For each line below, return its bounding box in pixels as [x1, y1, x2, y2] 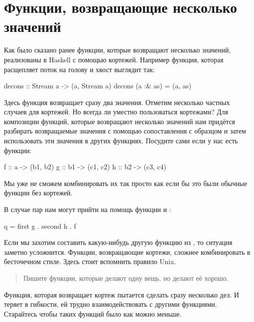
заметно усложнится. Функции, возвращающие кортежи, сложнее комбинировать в [4, 246, 251, 257]
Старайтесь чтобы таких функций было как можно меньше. [4, 308, 182, 319]
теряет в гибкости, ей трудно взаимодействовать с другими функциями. [4, 299, 217, 309]
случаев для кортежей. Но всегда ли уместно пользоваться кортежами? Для [4, 107, 228, 117]
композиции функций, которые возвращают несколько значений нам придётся [4, 116, 235, 126]
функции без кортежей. [4, 188, 72, 198]
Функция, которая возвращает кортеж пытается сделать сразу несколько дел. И [4, 289, 239, 299]
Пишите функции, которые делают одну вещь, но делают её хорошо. [23, 273, 229, 283]
